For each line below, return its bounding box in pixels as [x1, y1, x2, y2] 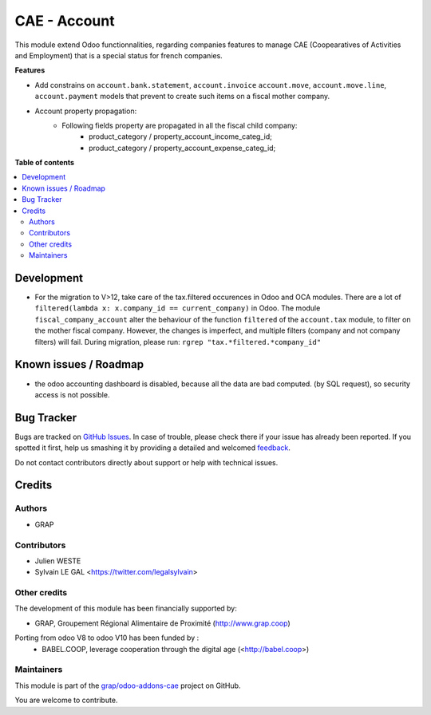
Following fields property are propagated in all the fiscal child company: [61, 120, 298, 130]
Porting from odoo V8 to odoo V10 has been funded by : [14, 633, 200, 642]
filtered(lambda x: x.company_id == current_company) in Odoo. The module [34, 303, 321, 313]
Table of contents [14, 158, 75, 168]
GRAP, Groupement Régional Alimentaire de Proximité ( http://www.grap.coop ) [34, 618, 291, 628]
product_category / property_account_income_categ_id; [89, 132, 273, 141]
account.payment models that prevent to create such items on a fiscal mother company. [34, 92, 330, 101]
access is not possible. [34, 389, 110, 399]
